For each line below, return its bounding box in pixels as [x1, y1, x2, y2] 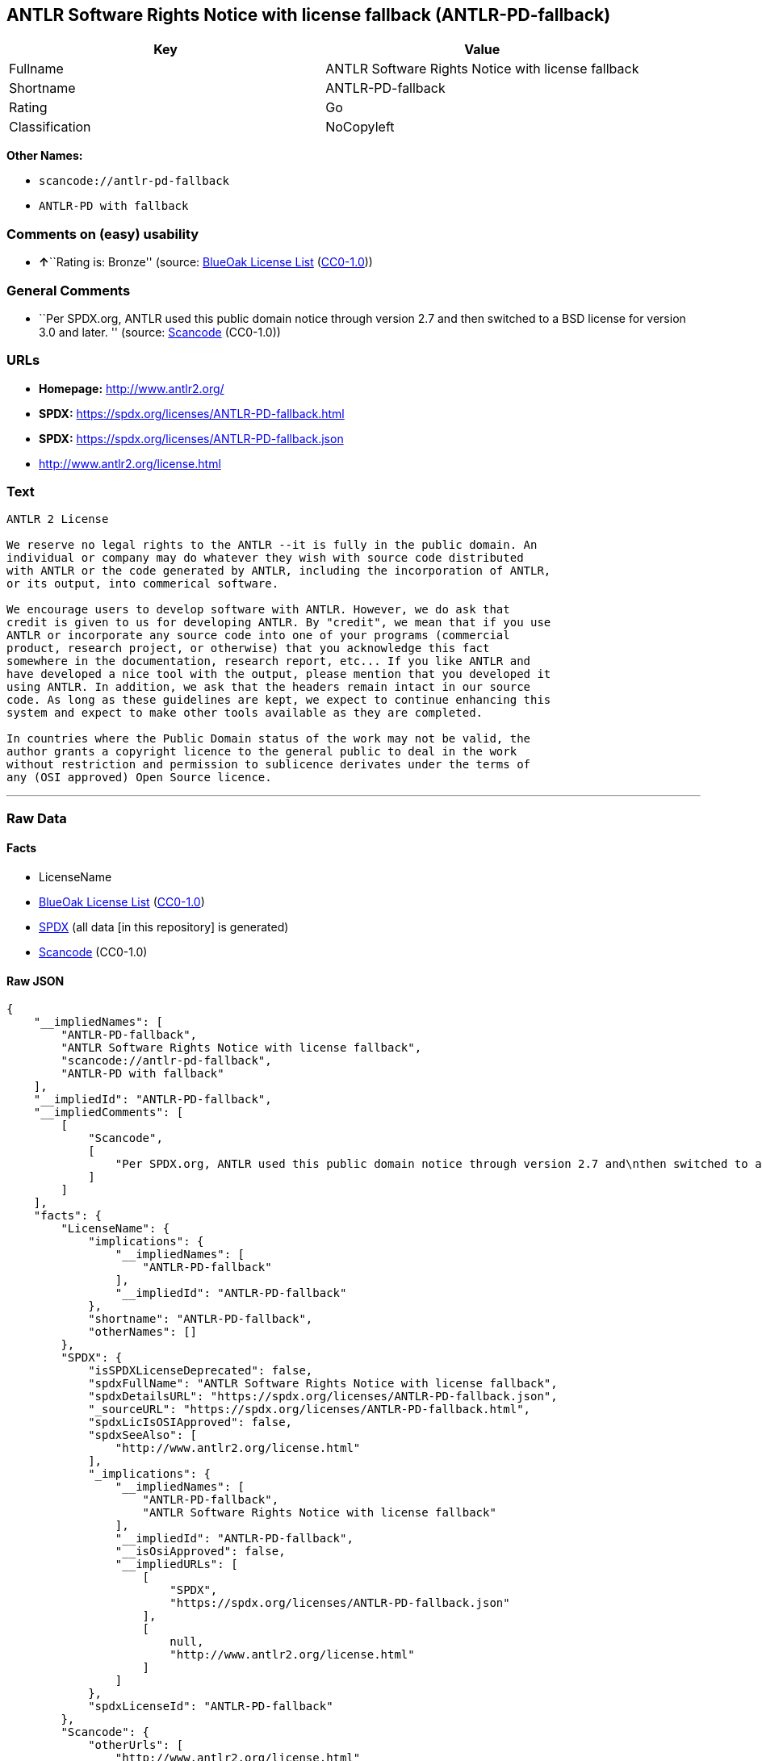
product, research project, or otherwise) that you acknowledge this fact [6, 642, 490, 655]
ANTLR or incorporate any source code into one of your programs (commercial [6, 629, 510, 642]
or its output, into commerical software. [6, 577, 279, 591]
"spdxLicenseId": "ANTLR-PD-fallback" [88, 1700, 333, 1713]
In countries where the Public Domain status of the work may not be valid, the [6, 732, 531, 746]
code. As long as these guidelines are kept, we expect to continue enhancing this [6, 693, 551, 707]
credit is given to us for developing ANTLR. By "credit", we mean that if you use [6, 616, 551, 630]
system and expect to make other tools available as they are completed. [6, 706, 484, 720]
